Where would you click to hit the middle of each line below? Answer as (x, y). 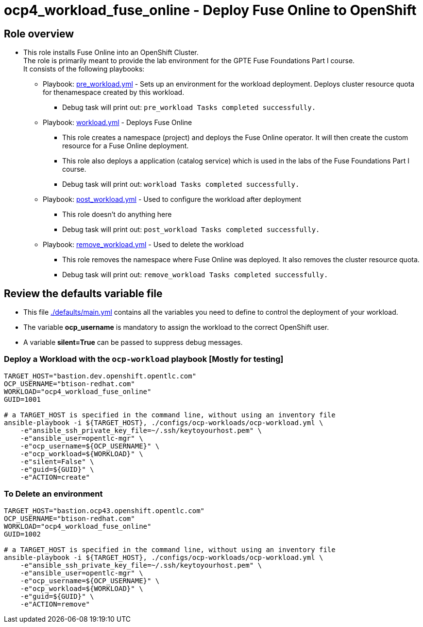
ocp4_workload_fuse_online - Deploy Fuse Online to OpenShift (210, 10)
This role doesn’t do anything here (117, 215)
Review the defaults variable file (83, 293)
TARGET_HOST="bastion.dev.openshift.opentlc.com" (100, 376)
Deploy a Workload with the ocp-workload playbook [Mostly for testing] (144, 359)
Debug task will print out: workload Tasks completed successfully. (181, 184)
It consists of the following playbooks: (84, 69)
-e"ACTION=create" (55, 477)
